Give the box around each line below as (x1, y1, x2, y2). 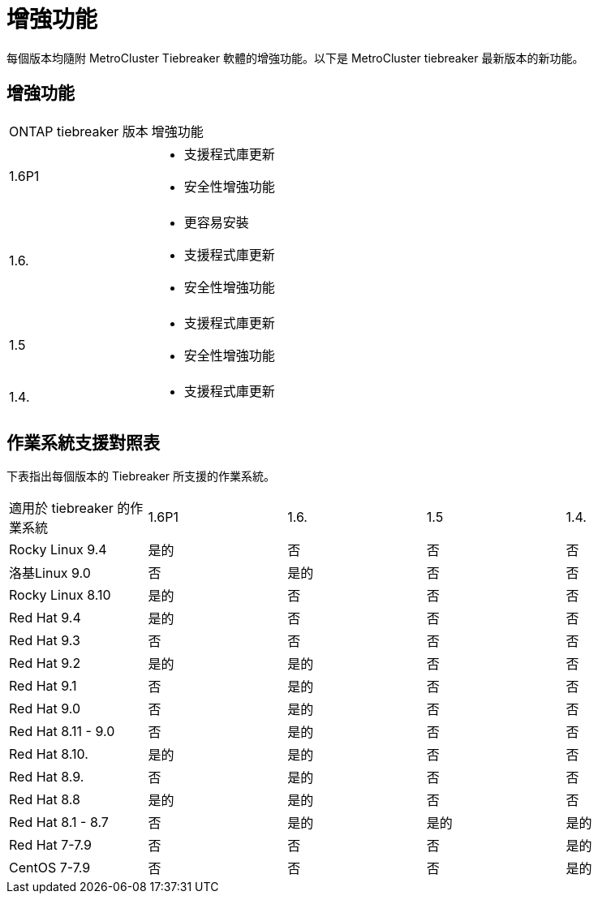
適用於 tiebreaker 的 (9, 500, 131, 517)
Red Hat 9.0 (9, 700, 81, 717)
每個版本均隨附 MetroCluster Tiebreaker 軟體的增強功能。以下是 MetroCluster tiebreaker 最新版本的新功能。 (6, 50, 584, 65)
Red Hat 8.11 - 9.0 (9, 723, 115, 740)
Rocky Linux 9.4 (9, 541, 107, 558)
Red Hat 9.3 (9, 632, 80, 649)
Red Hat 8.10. (9, 746, 88, 763)
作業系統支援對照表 (6, 433, 160, 454)
